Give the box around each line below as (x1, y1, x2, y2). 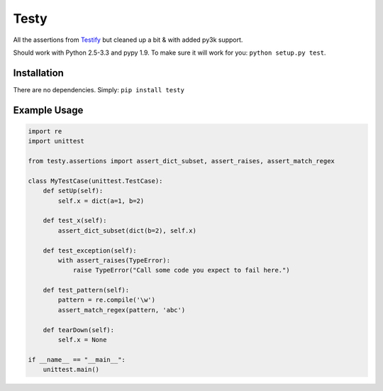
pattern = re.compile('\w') (57, 296, 156, 304)
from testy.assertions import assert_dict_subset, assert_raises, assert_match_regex (28, 157, 335, 165)
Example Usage (13, 104, 84, 116)
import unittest (28, 137, 85, 145)
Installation (13, 67, 64, 79)
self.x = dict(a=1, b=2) (57, 197, 145, 205)
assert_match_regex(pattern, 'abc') (57, 306, 186, 314)
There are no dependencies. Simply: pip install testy (13, 85, 184, 94)
